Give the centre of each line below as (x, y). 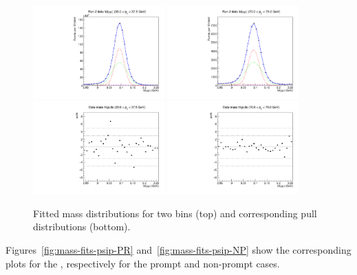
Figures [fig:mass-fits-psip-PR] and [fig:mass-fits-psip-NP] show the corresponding (178, 250)
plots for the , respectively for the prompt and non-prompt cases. (143, 263)
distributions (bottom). (82, 227)
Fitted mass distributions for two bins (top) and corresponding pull (175, 213)
